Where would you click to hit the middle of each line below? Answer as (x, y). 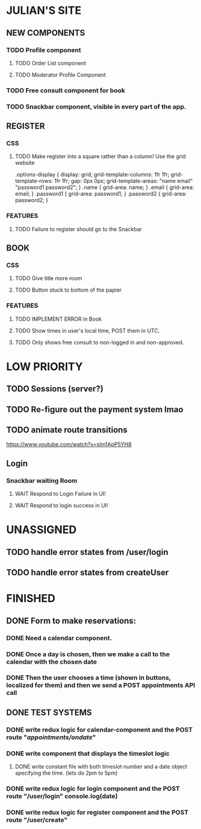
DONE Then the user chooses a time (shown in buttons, (89, 678)
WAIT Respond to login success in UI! (61, 505)
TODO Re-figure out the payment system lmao (95, 409)
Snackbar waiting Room (42, 481)
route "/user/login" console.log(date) (62, 796)
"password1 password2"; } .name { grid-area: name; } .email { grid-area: (104, 187)
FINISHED (31, 599)
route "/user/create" (37, 820)
